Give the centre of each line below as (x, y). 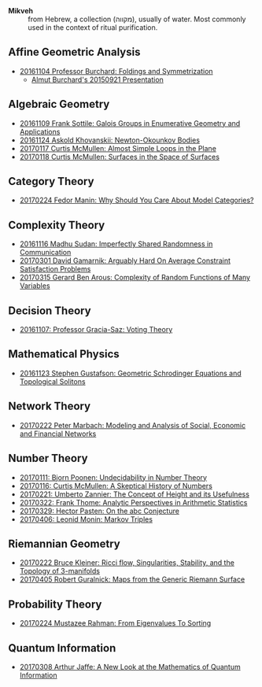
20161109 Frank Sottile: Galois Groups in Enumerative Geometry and (130, 123)
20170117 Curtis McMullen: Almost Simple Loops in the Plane (118, 148)
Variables (35, 286)
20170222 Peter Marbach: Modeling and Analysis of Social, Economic (133, 425)
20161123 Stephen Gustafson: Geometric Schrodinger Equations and (130, 373)
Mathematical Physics (64, 355)
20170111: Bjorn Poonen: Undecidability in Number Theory (113, 477)
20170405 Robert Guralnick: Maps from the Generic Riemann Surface (132, 579)
